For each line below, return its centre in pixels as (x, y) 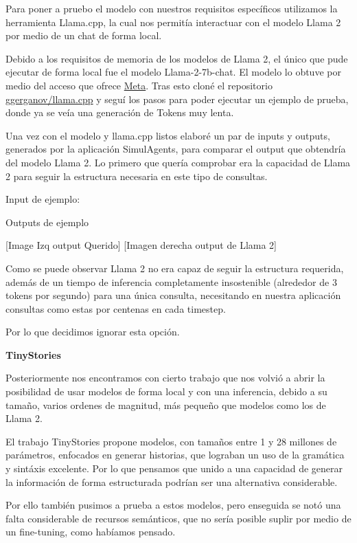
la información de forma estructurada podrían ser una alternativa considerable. (172, 481)
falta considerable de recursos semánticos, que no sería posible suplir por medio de (178, 518)
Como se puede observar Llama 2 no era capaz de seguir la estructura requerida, (175, 268)
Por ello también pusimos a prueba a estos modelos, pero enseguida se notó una (173, 505)
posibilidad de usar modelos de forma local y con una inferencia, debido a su (166, 391)
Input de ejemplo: (43, 199)
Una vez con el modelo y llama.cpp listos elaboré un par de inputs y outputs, (168, 135)
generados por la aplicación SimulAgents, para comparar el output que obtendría (176, 149)
